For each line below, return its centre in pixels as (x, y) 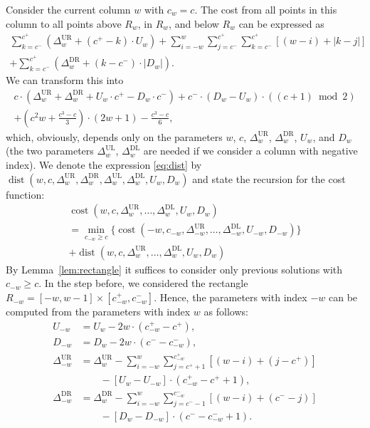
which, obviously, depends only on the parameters (114, 136)
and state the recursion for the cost (269, 178)
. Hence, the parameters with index (231, 297)
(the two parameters (50, 151)
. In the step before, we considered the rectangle (143, 283)
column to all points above (64, 23)
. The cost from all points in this (266, 9)
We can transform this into (65, 80)
